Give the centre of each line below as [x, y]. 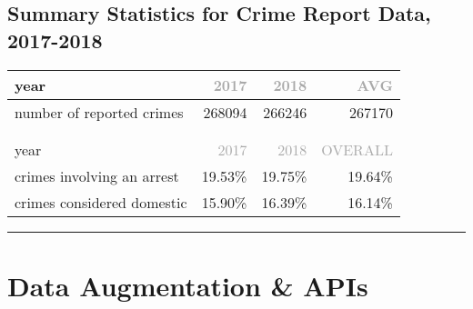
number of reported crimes [99, 112]
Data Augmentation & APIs [188, 285]
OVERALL [357, 149]
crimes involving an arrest [97, 175]
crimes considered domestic [101, 202]
